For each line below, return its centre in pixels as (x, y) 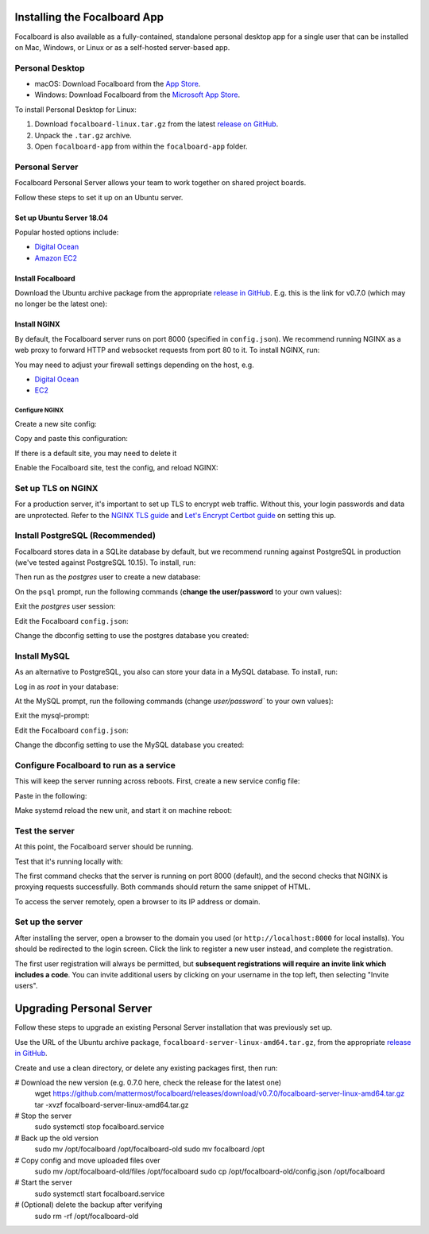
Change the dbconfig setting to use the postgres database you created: (132, 635)
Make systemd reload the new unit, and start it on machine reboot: (123, 810)
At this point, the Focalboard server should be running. (104, 847)
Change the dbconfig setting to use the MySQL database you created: (129, 745)
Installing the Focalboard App (89, 17)
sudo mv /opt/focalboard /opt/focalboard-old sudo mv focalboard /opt (150, 1149)
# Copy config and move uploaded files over (87, 1160)
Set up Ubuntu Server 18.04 (62, 218)
